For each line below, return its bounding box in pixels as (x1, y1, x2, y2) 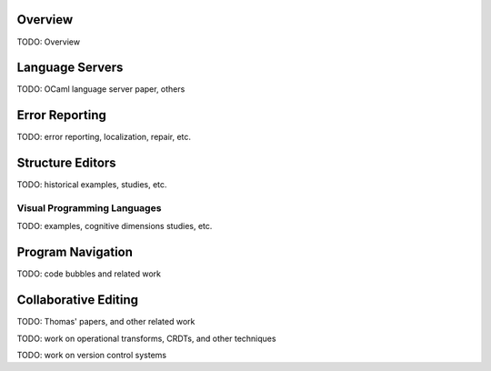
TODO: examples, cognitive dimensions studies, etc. (16, 221, 213, 232)
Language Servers (16, 60, 124, 75)
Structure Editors (16, 155, 117, 171)
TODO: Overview (16, 36, 81, 47)
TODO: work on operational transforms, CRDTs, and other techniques (16, 333, 276, 344)
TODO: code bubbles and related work (16, 268, 162, 279)
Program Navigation (16, 245, 134, 260)
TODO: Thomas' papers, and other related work (16, 316, 195, 327)
